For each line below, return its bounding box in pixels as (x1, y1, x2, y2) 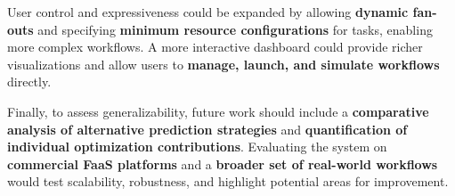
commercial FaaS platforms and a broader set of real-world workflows (7, 154, 438, 173)
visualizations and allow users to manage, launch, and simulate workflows (7, 54, 440, 73)
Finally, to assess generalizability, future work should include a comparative (7, 102, 429, 120)
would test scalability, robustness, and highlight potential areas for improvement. (7, 172, 449, 191)
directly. (7, 72, 52, 91)
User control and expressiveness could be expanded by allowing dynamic (7, 3, 409, 20)
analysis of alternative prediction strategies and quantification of (7, 119, 408, 138)
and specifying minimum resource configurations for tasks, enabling (37, 20, 433, 38)
